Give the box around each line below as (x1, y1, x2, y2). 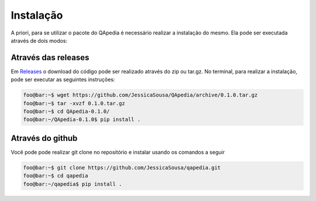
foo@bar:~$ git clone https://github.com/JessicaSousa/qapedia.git (23, 164, 221, 171)
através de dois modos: (11, 37, 67, 44)
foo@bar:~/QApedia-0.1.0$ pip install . (23, 116, 140, 123)
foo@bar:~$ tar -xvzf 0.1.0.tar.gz (23, 100, 125, 106)
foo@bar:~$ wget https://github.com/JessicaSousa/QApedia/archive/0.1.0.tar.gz (23, 92, 258, 99)
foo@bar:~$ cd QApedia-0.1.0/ (23, 108, 110, 115)
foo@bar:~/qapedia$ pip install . (23, 181, 122, 187)
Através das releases (11, 53, 90, 63)
